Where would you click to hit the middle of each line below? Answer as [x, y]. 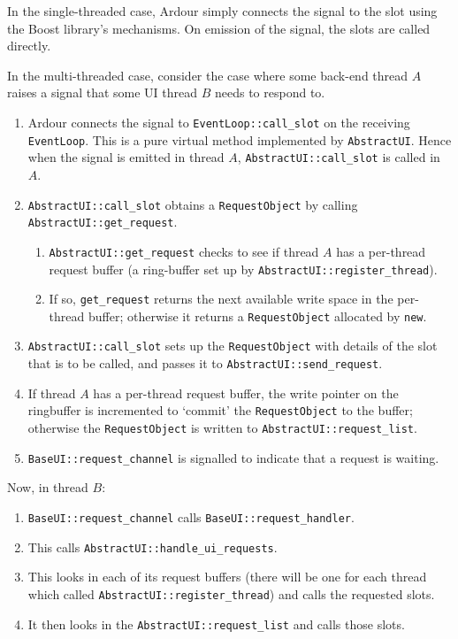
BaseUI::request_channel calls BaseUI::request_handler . [191, 516]
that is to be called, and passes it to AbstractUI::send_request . [205, 363]
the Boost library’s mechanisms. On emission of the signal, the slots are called [219, 28]
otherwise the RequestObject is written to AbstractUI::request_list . [222, 428]
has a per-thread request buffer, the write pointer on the [246, 393]
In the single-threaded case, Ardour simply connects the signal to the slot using [222, 11]
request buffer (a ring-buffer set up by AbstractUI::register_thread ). [243, 269]
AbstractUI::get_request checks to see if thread [184, 251]
